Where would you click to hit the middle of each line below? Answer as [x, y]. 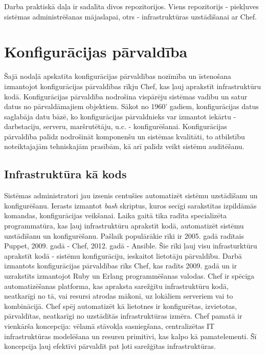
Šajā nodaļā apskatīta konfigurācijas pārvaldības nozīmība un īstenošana [118, 76]
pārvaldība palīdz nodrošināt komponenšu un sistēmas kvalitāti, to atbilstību [125, 136]
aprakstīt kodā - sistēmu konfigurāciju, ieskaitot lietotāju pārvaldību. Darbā [123, 255]
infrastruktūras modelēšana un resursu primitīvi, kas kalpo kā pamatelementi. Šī [130, 336]
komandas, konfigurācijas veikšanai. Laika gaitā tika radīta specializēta [115, 215]
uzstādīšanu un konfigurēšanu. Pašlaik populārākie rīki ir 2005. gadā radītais [124, 235]
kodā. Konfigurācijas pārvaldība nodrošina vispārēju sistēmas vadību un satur [126, 96]
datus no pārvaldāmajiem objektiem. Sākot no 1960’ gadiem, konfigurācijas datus [131, 106]
